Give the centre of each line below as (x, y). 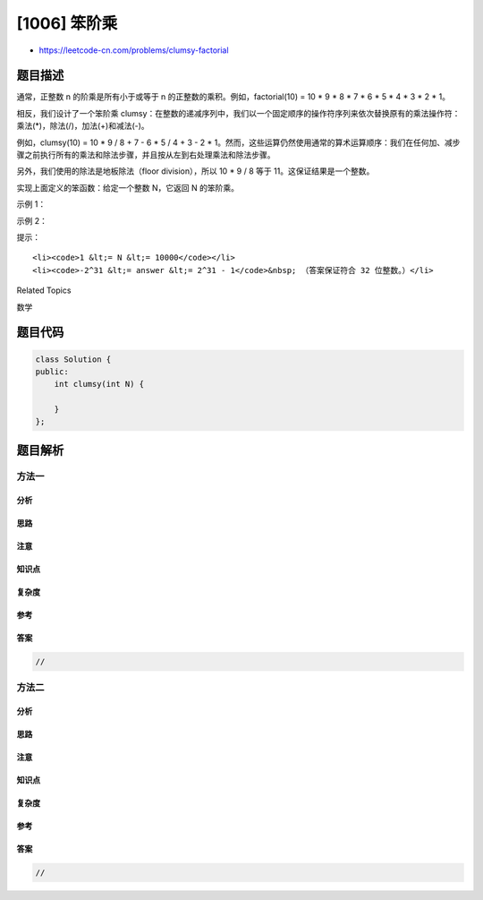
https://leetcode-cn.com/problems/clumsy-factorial (134, 50)
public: (52, 371)
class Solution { (73, 359)
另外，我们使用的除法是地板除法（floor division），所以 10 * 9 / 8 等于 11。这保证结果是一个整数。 (195, 171)
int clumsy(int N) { (99, 384)
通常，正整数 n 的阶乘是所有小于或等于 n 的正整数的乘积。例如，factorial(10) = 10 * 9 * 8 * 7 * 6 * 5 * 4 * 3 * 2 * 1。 (233, 97)
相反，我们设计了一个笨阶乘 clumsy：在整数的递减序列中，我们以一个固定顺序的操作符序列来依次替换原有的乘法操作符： (238, 113)
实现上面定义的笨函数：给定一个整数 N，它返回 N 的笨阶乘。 (127, 187)
